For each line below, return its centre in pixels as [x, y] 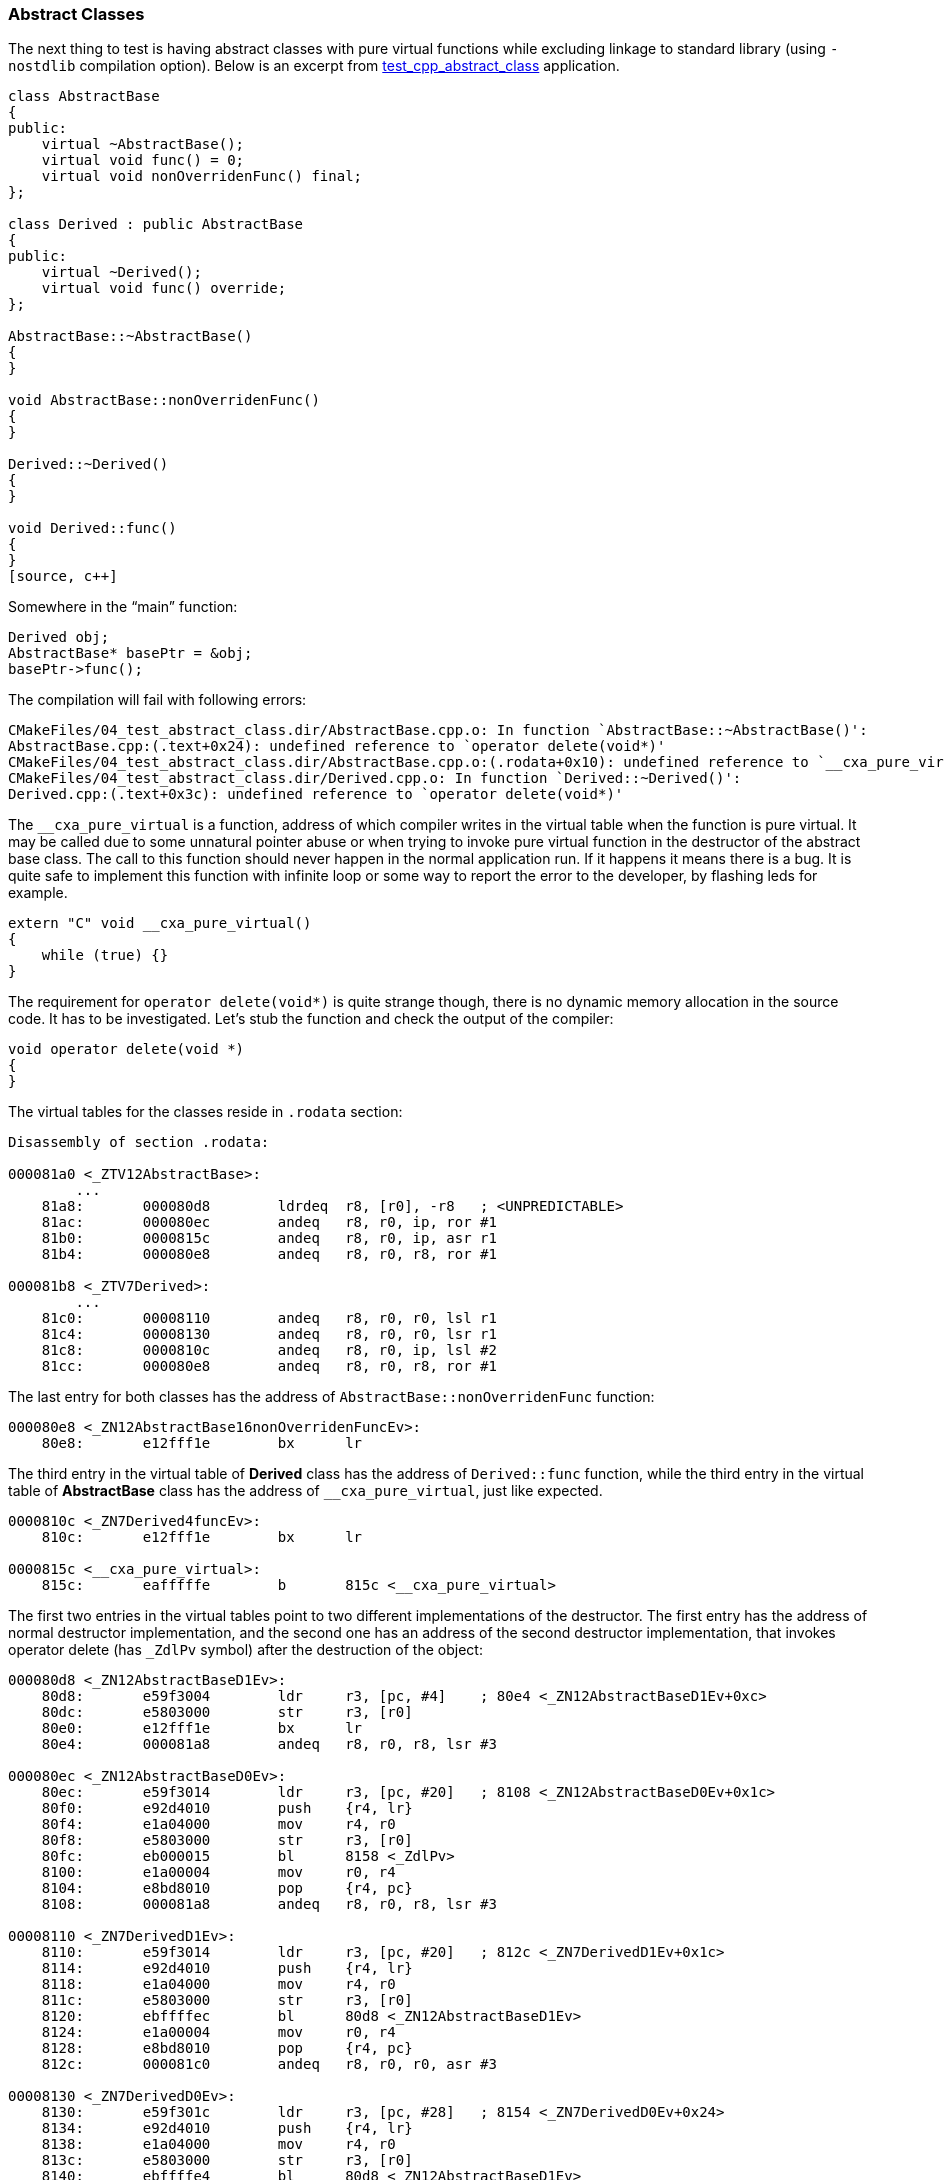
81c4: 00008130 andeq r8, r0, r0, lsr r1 [269, 1334]
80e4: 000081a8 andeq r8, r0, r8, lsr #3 [269, 1744]
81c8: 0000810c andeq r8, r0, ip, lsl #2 [269, 1350]
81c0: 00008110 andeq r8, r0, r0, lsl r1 [269, 1318]
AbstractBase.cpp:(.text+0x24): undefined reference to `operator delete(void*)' [337, 746]
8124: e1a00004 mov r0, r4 [218, 2032]
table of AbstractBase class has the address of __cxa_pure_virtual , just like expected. [305, 1491]
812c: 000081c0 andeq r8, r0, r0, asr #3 [269, 2064]
